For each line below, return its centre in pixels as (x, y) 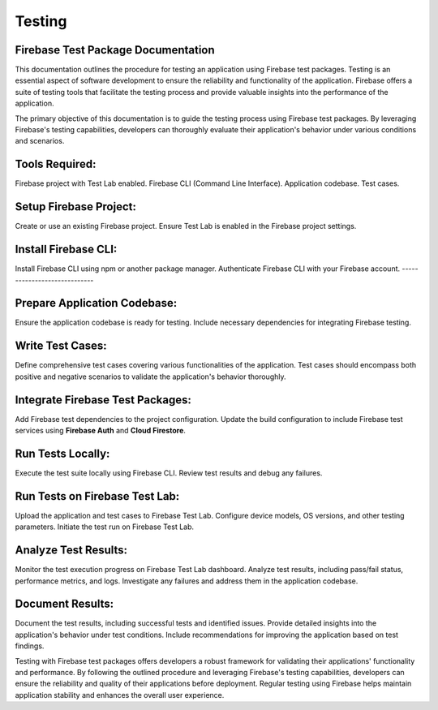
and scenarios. (40, 141)
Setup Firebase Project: (76, 207)
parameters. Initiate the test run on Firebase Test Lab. (105, 527)
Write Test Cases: (61, 346)
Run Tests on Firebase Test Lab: (97, 496)
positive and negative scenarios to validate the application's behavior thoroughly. (151, 377)
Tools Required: (56, 164)
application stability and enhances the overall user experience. (120, 695)
